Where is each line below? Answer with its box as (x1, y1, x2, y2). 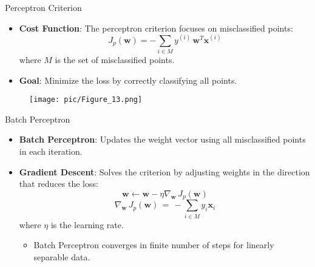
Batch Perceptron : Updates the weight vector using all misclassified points (19, 133, 306, 146)
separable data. (33, 250, 90, 263)
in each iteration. (19, 145, 83, 158)
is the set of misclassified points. (55, 53, 175, 66)
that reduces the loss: (19, 177, 98, 190)
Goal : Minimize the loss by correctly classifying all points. (19, 73, 237, 86)
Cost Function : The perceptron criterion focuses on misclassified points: (19, 21, 293, 34)
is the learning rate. (50, 218, 124, 231)
